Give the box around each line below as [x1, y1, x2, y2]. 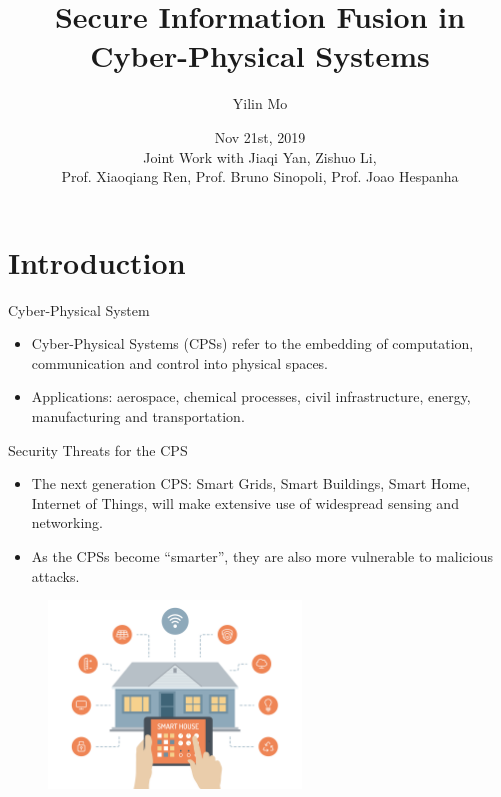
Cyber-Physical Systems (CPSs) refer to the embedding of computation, [31, 333, 474, 354]
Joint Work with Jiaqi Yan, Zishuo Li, [143, 146, 377, 167]
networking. [31, 512, 104, 533]
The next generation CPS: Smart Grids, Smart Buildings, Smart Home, [31, 473, 471, 494]
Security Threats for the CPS [8, 439, 188, 460]
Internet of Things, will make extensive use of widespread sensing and [31, 492, 459, 513]
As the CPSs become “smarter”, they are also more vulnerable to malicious [31, 545, 493, 566]
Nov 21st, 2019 [214, 126, 306, 147]
